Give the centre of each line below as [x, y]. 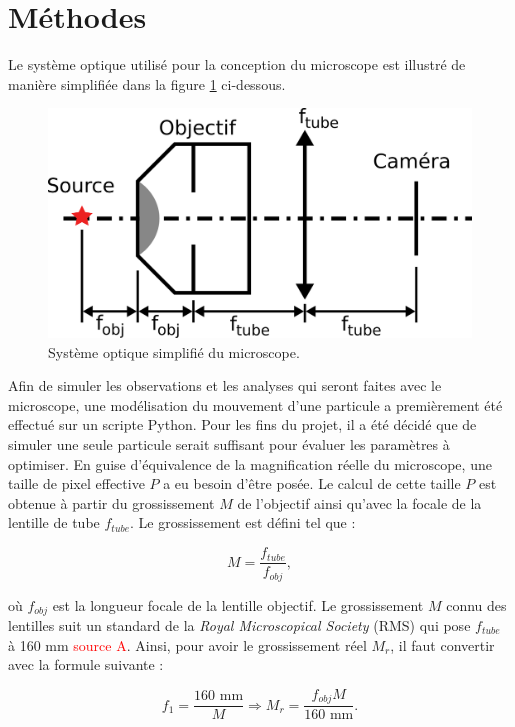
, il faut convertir [442, 644]
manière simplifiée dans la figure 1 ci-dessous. [147, 83]
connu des [476, 604]
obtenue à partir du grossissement [111, 502]
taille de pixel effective [76, 483]
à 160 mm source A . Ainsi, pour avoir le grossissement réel [187, 644]
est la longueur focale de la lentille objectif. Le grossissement [238, 604]
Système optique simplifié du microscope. [174, 351]
